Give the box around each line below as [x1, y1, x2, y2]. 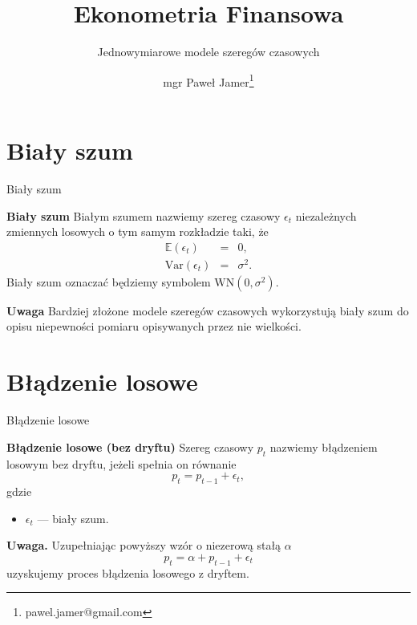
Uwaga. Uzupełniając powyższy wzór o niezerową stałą [6, 537, 281, 554]
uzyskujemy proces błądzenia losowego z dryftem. [6, 564, 249, 581]
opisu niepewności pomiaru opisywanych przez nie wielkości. [6, 318, 302, 335]
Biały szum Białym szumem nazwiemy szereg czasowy [6, 207, 281, 224]
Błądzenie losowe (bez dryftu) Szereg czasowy [6, 438, 254, 455]
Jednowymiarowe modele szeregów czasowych [97, 43, 320, 60]
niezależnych [295, 207, 357, 224]
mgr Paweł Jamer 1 [163, 71, 254, 90]
